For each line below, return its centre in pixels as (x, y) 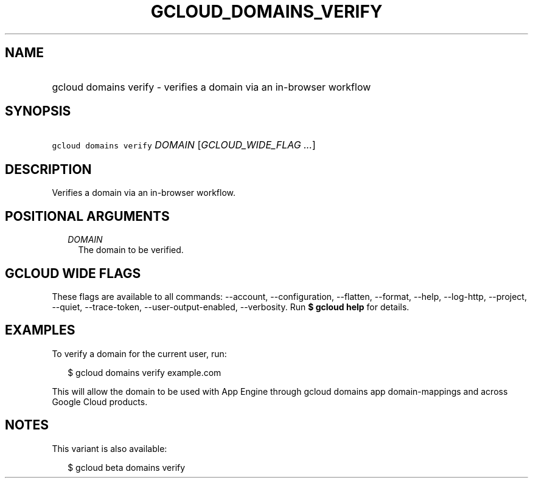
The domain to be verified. (131, 250)
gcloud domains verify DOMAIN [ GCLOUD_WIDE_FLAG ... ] (184, 145)
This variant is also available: (110, 448)
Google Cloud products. (100, 401)
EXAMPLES (40, 330)
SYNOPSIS (38, 111)
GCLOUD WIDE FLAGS (73, 273)
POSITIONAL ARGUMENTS (87, 216)
